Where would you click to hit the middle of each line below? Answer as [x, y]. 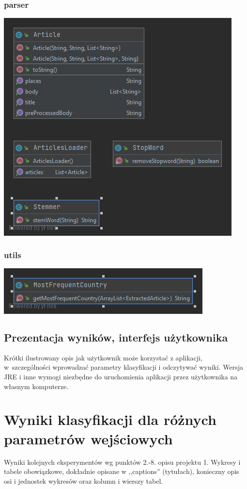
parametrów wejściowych [88, 438]
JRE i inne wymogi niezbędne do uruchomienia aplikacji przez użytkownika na [121, 377]
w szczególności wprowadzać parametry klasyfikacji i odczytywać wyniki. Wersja [123, 367]
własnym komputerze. [36, 386]
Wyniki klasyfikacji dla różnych [110, 419]
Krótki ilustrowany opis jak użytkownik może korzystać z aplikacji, [103, 357]
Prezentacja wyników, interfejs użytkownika [116, 337]
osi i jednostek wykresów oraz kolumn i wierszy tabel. [84, 481]
